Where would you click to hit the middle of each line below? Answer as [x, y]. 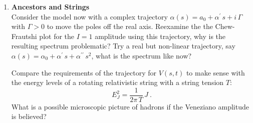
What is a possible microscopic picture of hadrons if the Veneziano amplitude [130, 106]
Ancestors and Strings [50, 6]
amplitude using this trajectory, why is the [160, 36]
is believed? [29, 116]
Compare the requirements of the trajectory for [84, 72]
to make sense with [215, 72]
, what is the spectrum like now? [142, 55]
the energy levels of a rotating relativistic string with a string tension [117, 82]
